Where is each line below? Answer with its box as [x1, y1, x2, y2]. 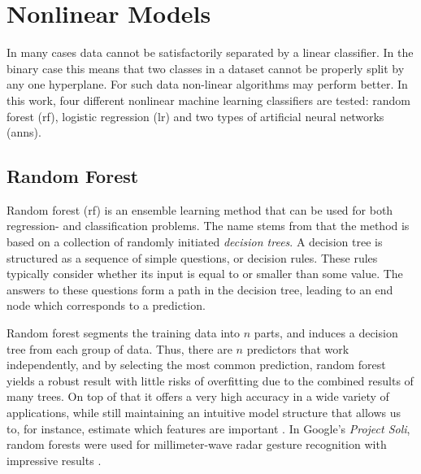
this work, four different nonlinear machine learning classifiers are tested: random [7, 91, 410, 108]
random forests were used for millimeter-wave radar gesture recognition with [7, 436, 387, 453]
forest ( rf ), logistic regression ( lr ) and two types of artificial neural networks [7, 107, 384, 124]
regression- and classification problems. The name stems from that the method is [7, 217, 410, 234]
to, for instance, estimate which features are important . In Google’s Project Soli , [7, 420, 410, 437]
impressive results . [7, 451, 102, 468]
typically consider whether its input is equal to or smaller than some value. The [7, 265, 403, 282]
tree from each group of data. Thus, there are [7, 340, 232, 357]
